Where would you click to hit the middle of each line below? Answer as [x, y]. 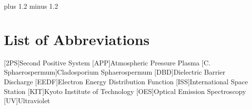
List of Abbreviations [77, 39]
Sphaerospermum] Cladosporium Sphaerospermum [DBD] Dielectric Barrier [115, 72]
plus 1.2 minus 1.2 [31, 6]
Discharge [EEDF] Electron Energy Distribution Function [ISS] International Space [126, 81]
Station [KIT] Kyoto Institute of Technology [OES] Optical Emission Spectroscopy [125, 91]
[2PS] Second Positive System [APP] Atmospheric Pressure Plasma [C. [107, 62]
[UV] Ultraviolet [27, 101]
